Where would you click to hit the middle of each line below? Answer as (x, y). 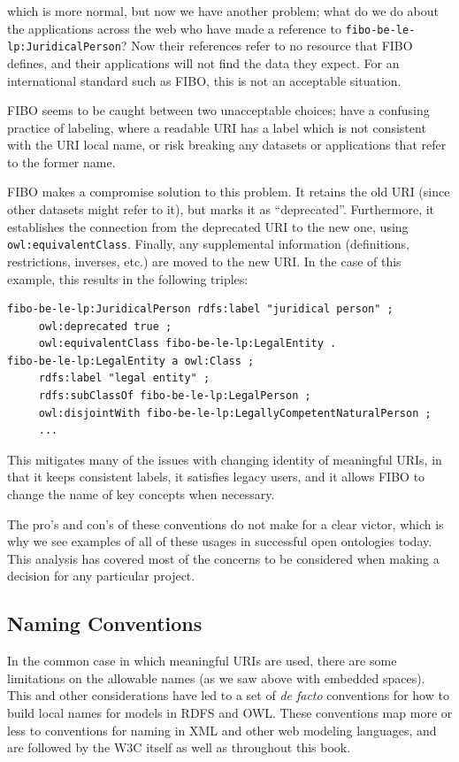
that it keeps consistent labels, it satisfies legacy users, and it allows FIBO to (216, 477)
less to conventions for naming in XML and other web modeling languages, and (222, 730)
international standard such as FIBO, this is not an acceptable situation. (204, 80)
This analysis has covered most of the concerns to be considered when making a (223, 558)
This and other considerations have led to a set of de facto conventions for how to (228, 695)
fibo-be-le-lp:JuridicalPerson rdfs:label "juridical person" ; (200, 309)
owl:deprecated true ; (105, 326)
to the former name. (61, 162)
